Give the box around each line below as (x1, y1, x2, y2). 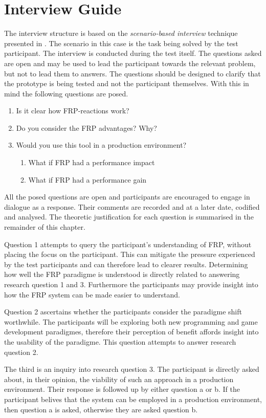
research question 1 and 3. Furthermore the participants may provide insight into (4, 279, 258, 289)
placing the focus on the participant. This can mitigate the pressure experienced (4, 249, 255, 260)
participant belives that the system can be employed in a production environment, (4, 393, 262, 404)
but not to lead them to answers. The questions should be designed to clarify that (4, 68, 261, 78)
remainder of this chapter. (4, 222, 85, 232)
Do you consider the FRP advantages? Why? (16, 122, 157, 133)
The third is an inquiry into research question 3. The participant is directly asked (4, 364, 259, 374)
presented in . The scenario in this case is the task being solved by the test (4, 37, 238, 48)
